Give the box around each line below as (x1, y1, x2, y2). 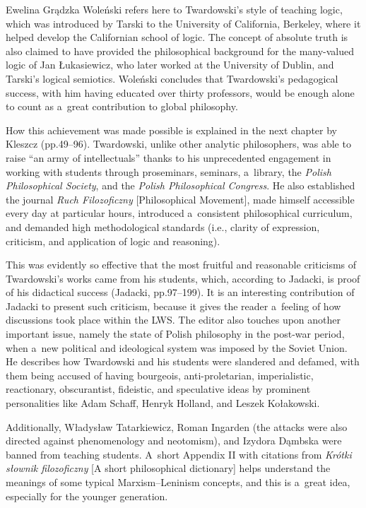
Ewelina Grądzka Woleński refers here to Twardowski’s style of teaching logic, (6, 2, 343, 16)
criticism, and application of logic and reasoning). (6, 233, 220, 248)
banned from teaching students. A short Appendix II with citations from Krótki (6, 447, 352, 461)
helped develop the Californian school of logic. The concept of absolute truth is (6, 30, 348, 45)
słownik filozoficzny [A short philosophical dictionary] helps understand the (6, 461, 331, 475)
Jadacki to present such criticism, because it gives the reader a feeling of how (6, 298, 341, 313)
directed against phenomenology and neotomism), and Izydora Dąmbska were (6, 433, 342, 448)
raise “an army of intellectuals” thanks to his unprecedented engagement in (6, 150, 331, 165)
